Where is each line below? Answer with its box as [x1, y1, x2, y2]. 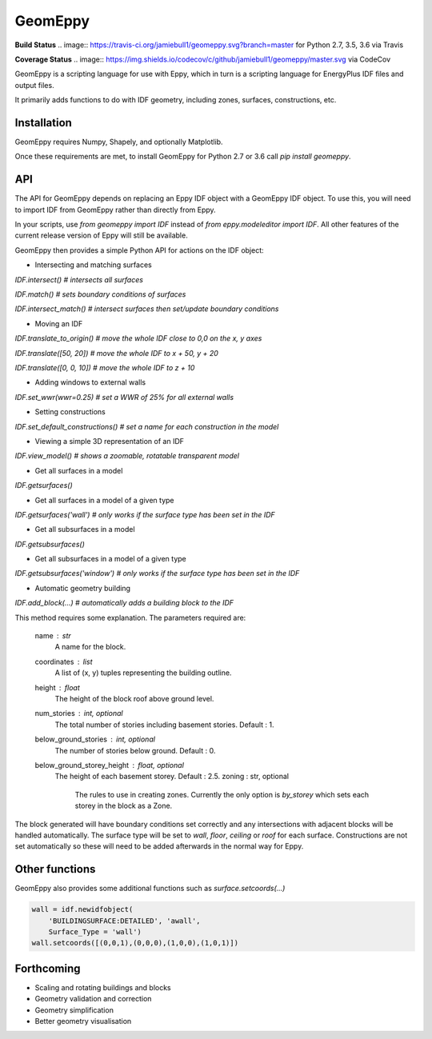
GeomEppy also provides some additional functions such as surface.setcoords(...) [14, 884, 286, 893]
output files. [14, 80, 55, 90]
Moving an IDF [34, 318, 83, 328]
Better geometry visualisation [34, 1017, 132, 1026]
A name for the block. [54, 642, 126, 652]
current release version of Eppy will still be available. [14, 230, 188, 240]
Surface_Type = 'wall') [48, 927, 142, 936]
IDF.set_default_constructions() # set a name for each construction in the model [14, 422, 279, 431]
